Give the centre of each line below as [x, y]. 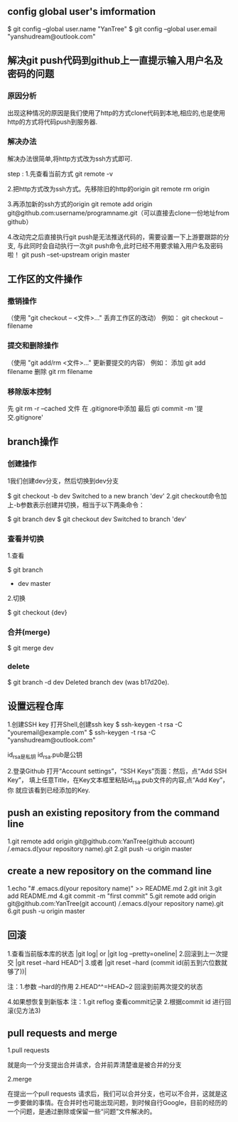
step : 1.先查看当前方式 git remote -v [60, 173]
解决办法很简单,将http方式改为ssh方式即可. [70, 159]
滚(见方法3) [24, 1010]
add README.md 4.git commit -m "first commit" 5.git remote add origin [112, 896]
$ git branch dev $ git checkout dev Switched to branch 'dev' [97, 519]
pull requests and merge [63, 1033]
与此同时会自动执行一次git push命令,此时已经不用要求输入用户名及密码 [120, 245]
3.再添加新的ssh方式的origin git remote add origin [80, 204]
